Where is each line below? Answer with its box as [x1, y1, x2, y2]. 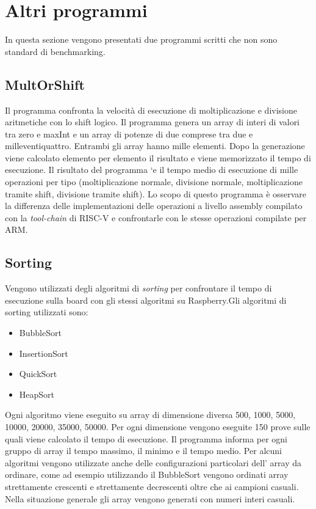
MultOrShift [5, 75, 85, 93]
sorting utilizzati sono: [5, 306, 88, 318]
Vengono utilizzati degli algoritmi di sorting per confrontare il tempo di [5, 282, 272, 295]
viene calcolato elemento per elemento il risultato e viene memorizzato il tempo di [5, 151, 311, 164]
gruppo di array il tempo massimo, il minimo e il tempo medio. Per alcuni [5, 444, 282, 457]
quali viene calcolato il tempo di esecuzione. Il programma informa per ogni [5, 432, 288, 445]
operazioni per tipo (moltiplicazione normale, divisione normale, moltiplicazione [5, 175, 303, 188]
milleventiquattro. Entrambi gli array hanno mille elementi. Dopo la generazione [5, 139, 305, 152]
